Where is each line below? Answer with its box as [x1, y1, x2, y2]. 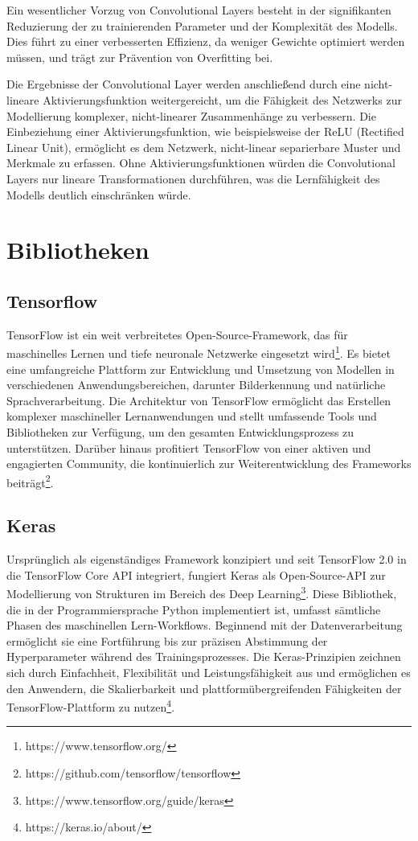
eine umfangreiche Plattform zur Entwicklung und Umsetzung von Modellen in [6, 360, 395, 377]
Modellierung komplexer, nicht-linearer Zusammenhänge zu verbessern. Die [6, 107, 376, 124]
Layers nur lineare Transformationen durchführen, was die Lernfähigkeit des [6, 170, 380, 187]
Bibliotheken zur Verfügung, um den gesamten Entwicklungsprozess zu [6, 423, 354, 440]
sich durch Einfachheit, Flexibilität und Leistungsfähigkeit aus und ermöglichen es [6, 663, 411, 680]
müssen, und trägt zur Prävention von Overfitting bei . [6, 48, 273, 65]
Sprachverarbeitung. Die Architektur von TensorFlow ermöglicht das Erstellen [6, 392, 391, 408]
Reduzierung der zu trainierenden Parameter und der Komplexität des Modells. [6, 17, 398, 34]
